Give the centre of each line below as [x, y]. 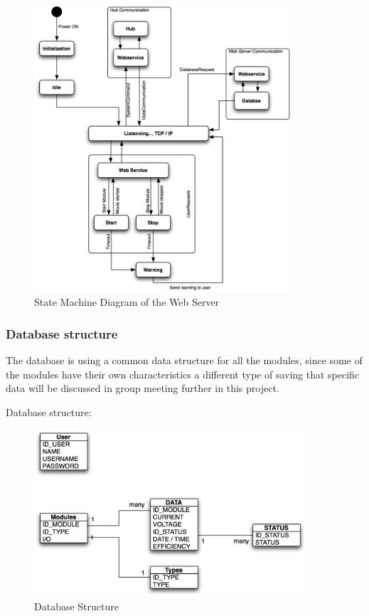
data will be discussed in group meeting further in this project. [143, 388]
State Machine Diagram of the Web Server [127, 302]
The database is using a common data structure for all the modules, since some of [184, 360]
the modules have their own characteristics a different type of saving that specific [183, 374]
